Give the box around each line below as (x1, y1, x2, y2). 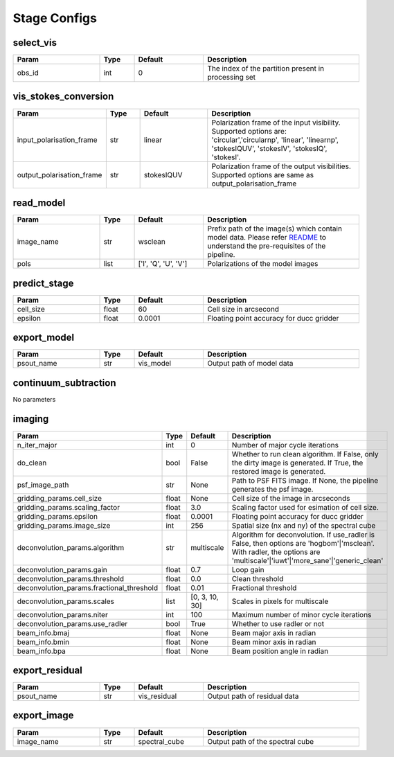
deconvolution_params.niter (17, 609, 109, 619)
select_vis (12, 37, 57, 48)
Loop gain (231, 564, 265, 574)
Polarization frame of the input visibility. (211, 118, 341, 127)
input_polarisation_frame (17, 135, 98, 145)
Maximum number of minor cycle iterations (231, 609, 372, 619)
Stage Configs (12, 10, 97, 26)
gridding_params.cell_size (17, 493, 102, 503)
